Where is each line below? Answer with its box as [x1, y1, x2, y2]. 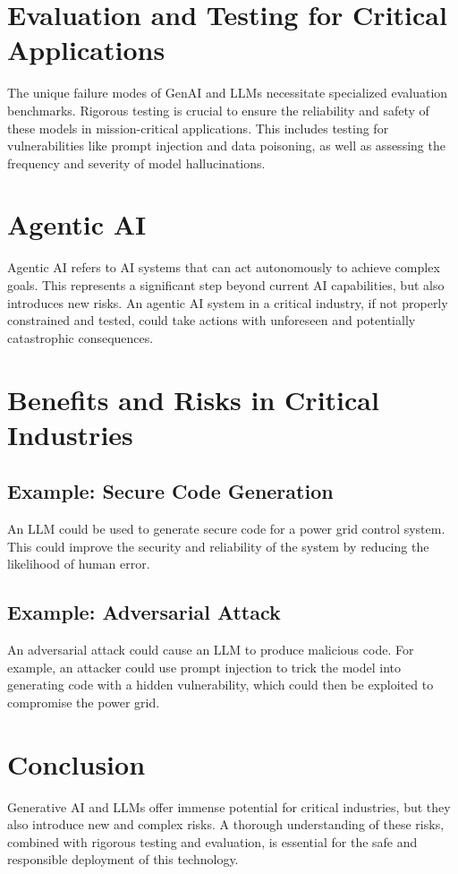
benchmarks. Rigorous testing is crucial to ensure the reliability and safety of [7, 100, 429, 119]
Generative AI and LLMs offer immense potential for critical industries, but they [7, 797, 451, 816]
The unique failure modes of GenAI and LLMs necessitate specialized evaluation [7, 83, 448, 102]
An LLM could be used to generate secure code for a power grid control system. [7, 519, 445, 538]
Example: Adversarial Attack [7, 598, 281, 626]
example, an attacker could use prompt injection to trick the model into [7, 657, 402, 676]
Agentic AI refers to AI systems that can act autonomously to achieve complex [7, 258, 440, 277]
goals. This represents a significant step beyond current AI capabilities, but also [7, 276, 445, 294]
